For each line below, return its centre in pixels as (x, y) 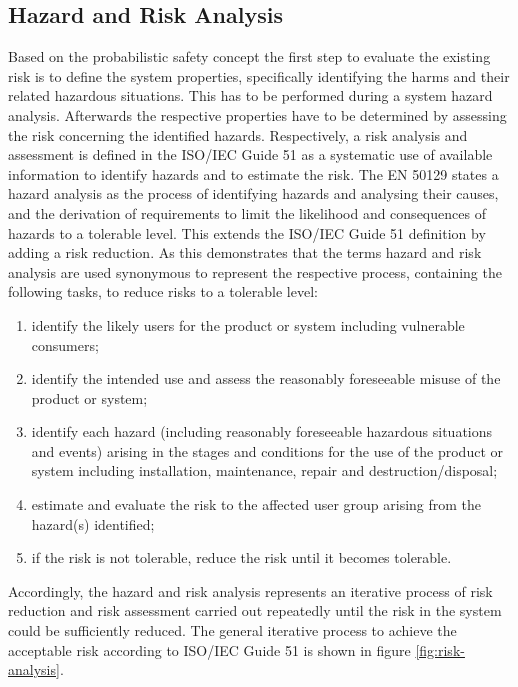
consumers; (65, 344)
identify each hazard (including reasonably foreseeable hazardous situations (262, 431)
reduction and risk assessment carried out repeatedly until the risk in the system (255, 610)
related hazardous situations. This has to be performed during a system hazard (250, 95)
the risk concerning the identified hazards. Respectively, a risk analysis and (238, 134)
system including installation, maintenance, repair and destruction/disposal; (264, 470)
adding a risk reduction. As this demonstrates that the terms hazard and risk (245, 252)
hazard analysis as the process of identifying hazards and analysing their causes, (253, 193)
